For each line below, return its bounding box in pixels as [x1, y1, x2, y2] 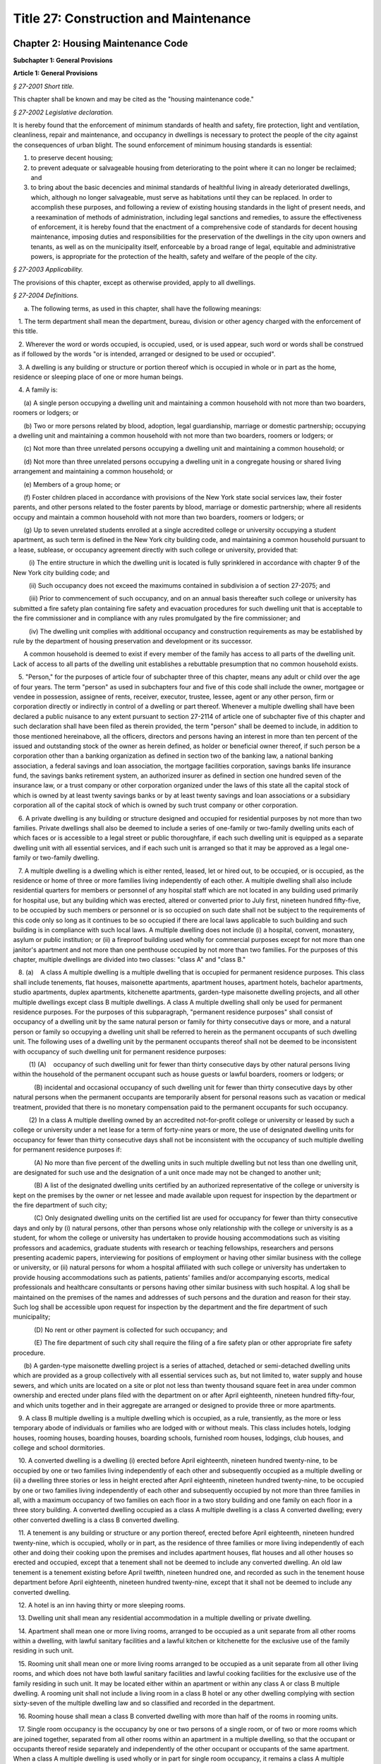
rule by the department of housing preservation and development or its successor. [13, 636, 253, 645]
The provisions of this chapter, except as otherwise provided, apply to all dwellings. [13, 278, 255, 286]
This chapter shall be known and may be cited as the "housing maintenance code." [13, 95, 254, 104]
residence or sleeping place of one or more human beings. [13, 373, 183, 381]
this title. [13, 327, 38, 335]
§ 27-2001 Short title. [13, 82, 74, 90]
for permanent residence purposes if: [13, 1145, 122, 1154]
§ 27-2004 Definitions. [13, 291, 79, 300]
